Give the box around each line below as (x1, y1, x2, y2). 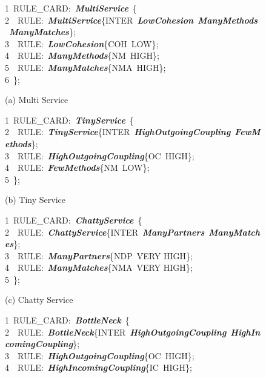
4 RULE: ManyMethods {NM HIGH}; (5, 49, 159, 62)
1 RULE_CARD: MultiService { (5, 2, 138, 14)
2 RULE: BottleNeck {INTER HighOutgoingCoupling (5, 325, 227, 338)
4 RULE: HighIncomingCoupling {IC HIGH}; (5, 361, 192, 374)
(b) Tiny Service (5, 193, 65, 206)
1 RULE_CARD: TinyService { (5, 113, 134, 126)
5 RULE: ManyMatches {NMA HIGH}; (5, 61, 166, 73)
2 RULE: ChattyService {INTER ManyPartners (5, 225, 205, 238)
